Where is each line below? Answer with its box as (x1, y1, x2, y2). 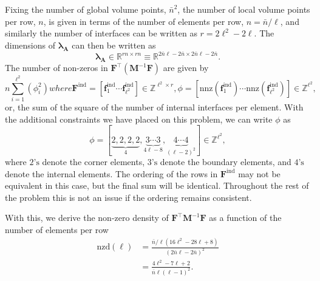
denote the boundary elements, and (160, 155, 291, 168)
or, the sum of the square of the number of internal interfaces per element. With (5, 100, 304, 113)
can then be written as (72, 38, 156, 51)
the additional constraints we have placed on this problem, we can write (5, 112, 273, 125)
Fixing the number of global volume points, (5, 3, 166, 15)
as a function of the (209, 211, 282, 224)
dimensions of (5, 38, 55, 51)
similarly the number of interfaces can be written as (5, 27, 197, 39)
